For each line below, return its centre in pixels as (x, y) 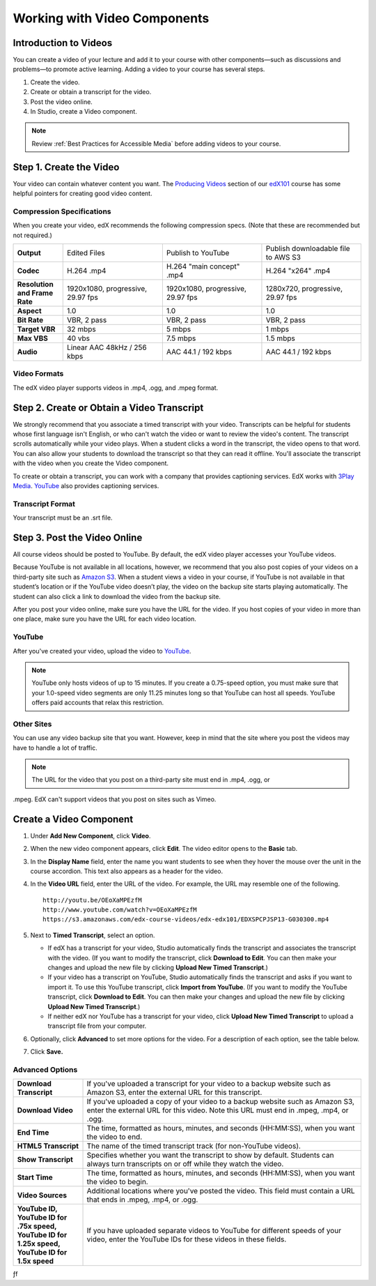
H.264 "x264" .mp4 (298, 271)
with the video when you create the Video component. (91, 463)
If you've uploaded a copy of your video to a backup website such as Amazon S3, (221, 1102)
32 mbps (81, 329)
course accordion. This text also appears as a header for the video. (126, 871)
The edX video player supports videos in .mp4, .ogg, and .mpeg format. (116, 388)
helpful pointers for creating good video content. (83, 194)
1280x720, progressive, (304, 289)
